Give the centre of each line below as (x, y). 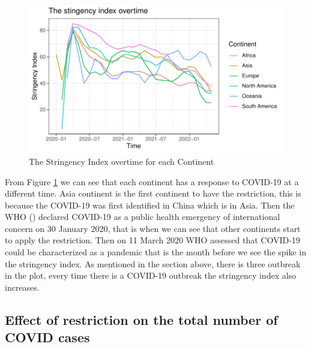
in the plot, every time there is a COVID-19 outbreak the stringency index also (151, 275)
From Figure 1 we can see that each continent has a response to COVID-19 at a (152, 181)
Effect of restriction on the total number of (141, 319)
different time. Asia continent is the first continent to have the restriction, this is (153, 193)
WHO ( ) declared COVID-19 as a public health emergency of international (143, 217)
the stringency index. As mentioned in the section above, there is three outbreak (153, 263)
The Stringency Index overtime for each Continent (122, 161)
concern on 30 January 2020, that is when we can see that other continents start (153, 228)
